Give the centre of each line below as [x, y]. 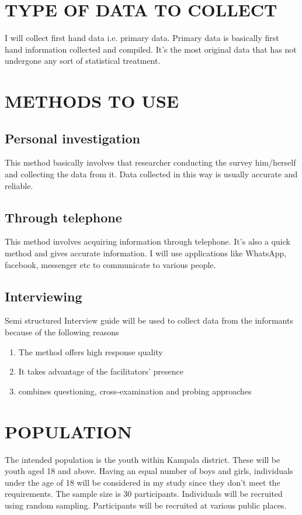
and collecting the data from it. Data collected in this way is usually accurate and [151, 174]
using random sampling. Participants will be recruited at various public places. [146, 505]
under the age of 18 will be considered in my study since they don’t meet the [143, 482]
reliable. [19, 185]
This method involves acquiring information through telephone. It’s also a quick [147, 241]
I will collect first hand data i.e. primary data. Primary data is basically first [142, 38]
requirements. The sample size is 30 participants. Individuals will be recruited [144, 494]
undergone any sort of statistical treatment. [83, 61]
